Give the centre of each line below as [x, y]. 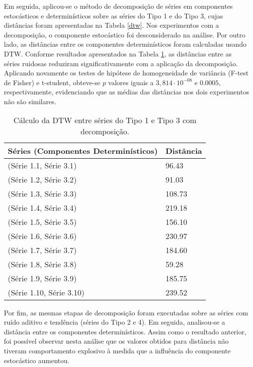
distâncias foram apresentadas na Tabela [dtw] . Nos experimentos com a [111, 25]
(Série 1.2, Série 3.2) [42, 179]
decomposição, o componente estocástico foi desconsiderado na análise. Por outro [125, 34]
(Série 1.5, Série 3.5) [42, 221]
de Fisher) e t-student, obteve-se [52, 82]
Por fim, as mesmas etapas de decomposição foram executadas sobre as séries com [126, 312]
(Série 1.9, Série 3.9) [42, 278]
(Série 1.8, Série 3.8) [42, 264]
